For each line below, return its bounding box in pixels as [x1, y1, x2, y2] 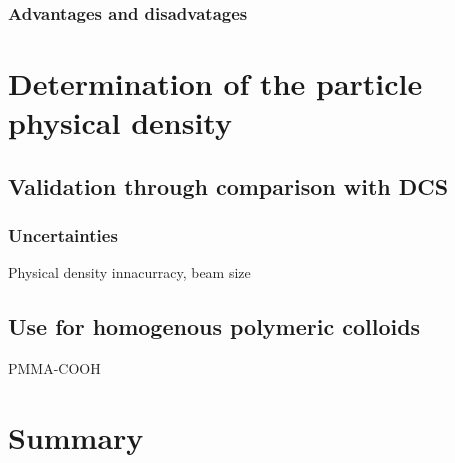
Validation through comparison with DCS [8, 170, 449, 201]
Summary [8, 416, 144, 457]
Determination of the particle [8, 63, 423, 104]
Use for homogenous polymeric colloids [8, 311, 421, 342]
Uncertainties [8, 223, 118, 248]
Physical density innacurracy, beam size [8, 262, 251, 283]
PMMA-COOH [8, 358, 101, 379]
